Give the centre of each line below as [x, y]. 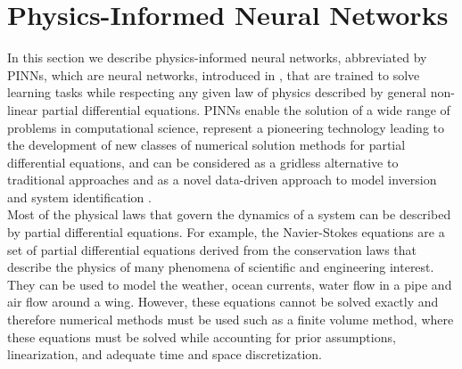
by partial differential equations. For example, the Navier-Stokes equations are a [226, 232]
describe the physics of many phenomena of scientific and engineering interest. [221, 267]
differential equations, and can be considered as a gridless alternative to [203, 162]
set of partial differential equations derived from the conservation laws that [212, 249]
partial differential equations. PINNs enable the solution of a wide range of [246, 109]
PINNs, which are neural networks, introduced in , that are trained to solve [214, 74]
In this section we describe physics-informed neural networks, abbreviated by [217, 57]
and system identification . [79, 197]
